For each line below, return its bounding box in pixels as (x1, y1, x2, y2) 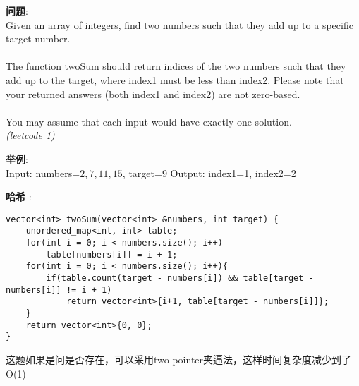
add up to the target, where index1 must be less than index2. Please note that (6, 72, 344, 87)
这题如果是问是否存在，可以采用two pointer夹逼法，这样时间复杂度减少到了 (6, 351, 352, 366)
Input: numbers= (6, 165, 80, 180)
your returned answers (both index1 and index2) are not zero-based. (6, 86, 300, 101)
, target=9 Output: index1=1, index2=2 (122, 165, 296, 180)
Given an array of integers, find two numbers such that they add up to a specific (6, 17, 353, 32)
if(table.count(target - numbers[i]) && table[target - (46, 273, 314, 283)
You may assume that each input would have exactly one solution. (6, 114, 292, 128)
